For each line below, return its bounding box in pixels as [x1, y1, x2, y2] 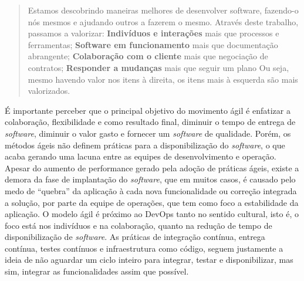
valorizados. [28, 84, 70, 97]
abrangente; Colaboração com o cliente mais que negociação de [28, 50, 268, 62]
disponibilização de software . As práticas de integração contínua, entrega [5, 231, 265, 243]
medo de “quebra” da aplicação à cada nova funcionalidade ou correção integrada [5, 184, 297, 197]
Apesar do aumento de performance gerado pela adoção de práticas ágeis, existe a [5, 161, 299, 174]
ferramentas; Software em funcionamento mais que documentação [28, 38, 278, 50]
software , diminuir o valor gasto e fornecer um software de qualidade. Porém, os [5, 127, 291, 139]
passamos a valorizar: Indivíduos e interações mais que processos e [28, 27, 279, 39]
